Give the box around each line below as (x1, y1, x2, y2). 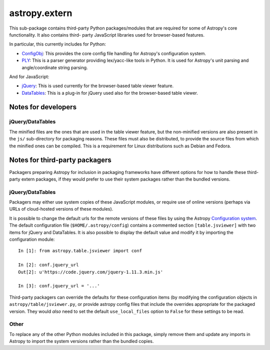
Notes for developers (9, 103, 77, 111)
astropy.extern (9, 8, 72, 19)
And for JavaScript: (9, 73, 49, 80)
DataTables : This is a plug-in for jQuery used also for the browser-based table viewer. (21, 90, 198, 96)
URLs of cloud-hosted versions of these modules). (9, 206, 113, 212)
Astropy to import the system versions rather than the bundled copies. (9, 338, 154, 344)
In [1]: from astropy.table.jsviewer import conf (18, 248, 142, 254)
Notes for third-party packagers (9, 156, 112, 164)
